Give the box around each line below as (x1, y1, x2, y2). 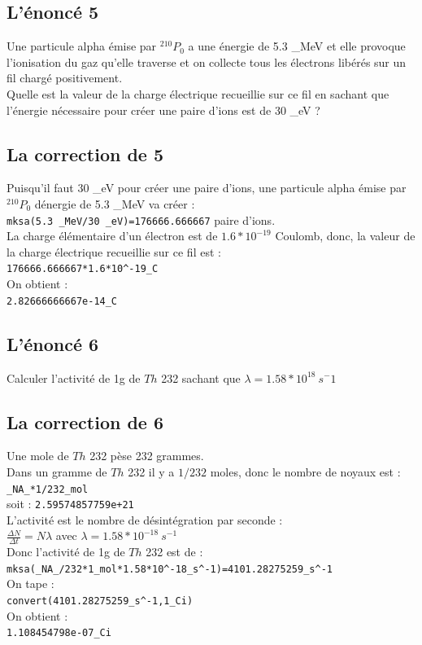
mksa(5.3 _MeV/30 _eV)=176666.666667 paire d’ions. (7, 211, 276, 228)
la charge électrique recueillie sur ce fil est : (7, 243, 221, 260)
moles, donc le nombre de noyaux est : (210, 463, 401, 480)
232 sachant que (161, 369, 241, 386)
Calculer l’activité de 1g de (7, 369, 141, 386)
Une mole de (7, 447, 69, 464)
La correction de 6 (7, 409, 164, 434)
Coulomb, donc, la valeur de (275, 227, 415, 244)
